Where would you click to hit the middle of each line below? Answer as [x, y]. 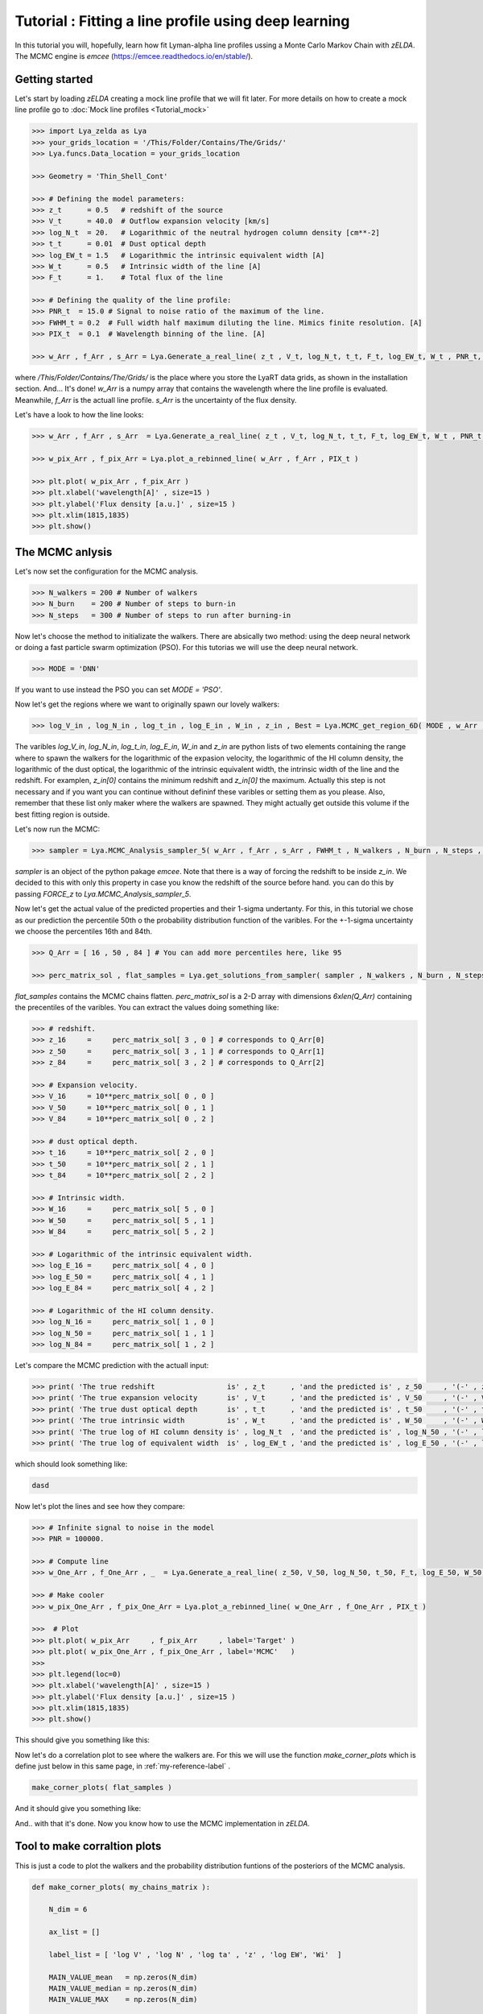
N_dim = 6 [68, 1910]
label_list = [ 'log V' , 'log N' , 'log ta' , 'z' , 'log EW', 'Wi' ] [195, 1954]
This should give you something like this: [83, 1740]
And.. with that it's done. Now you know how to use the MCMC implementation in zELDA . [162, 1823]
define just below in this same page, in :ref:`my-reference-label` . [123, 1766]
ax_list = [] [74, 1932]
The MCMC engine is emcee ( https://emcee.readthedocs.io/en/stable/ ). [134, 56]
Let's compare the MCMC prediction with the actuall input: [112, 1365]
